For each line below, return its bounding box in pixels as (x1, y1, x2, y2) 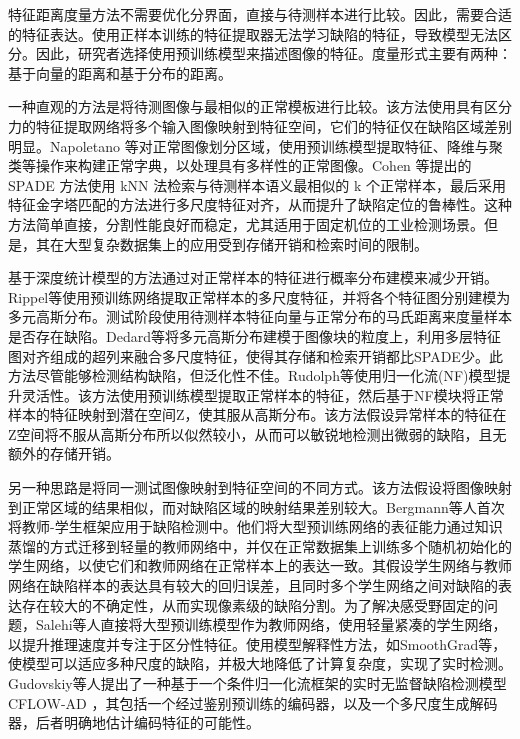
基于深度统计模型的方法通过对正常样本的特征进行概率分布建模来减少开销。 (8, 267, 498, 288)
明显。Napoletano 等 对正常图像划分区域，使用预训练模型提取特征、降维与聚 (8, 135, 503, 156)
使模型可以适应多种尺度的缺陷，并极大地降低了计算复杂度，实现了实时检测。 (8, 653, 512, 674)
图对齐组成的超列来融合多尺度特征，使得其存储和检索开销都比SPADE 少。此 (8, 345, 503, 366)
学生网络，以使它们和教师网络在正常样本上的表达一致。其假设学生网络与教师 (8, 555, 512, 576)
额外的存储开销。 (8, 443, 120, 464)
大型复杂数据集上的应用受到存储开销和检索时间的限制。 (63, 233, 428, 254)
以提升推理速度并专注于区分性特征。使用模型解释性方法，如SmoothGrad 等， (8, 633, 507, 654)
